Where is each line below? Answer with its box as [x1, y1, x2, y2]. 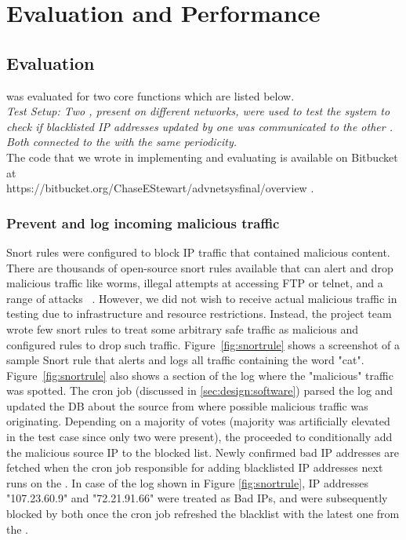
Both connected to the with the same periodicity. [6, 133, 237, 150]
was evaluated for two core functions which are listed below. [6, 87, 295, 104]
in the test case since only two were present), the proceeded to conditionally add [6, 429, 393, 445]
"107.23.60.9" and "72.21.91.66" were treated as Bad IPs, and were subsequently [6, 490, 388, 506]
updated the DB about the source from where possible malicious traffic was [6, 397, 368, 414]
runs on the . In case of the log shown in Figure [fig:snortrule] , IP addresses [6, 474, 368, 491]
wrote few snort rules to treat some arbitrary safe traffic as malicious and [6, 320, 359, 337]
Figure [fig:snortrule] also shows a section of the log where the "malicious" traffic [6, 367, 393, 383]
